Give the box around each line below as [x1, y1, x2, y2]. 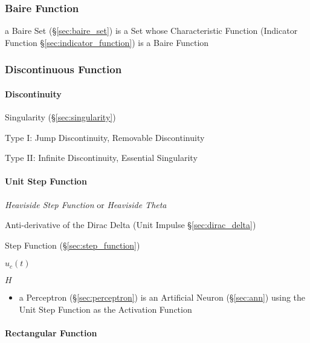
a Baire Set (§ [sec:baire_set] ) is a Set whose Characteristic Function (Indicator [5, 24, 298, 37]
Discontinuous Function [5, 62, 122, 77]
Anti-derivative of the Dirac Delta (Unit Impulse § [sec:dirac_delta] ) [5, 218, 256, 231]
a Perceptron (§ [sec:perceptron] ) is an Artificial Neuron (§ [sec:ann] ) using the [19, 291, 306, 304]
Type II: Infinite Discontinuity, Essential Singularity [5, 151, 198, 164]
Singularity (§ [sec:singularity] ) [5, 111, 116, 123]
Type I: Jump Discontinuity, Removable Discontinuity [5, 131, 205, 143]
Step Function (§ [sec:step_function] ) [5, 238, 140, 251]
